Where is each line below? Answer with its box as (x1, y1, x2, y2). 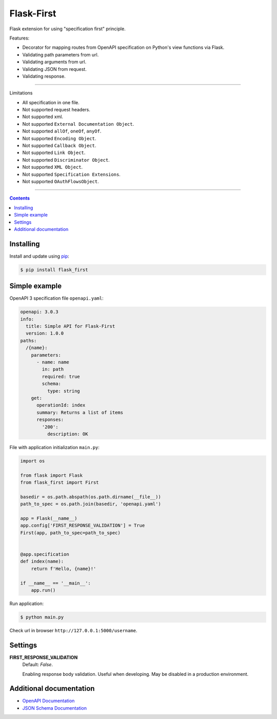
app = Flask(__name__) (20, 516, 77, 521)
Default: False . (22, 662, 53, 668)
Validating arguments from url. (22, 59, 87, 65)
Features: (9, 35, 30, 41)
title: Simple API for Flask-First (26, 323, 115, 329)
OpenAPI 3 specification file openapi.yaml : (9, 295, 104, 301)
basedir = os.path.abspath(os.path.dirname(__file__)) (20, 494, 161, 500)
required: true (42, 374, 81, 379)
